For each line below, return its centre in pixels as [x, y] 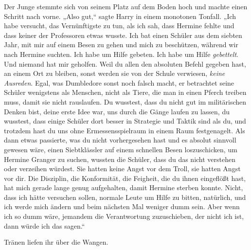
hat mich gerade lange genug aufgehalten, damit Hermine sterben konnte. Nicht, [124, 187]
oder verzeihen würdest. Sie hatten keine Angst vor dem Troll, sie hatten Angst [122, 169]
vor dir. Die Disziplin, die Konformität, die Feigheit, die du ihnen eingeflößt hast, [125, 178]
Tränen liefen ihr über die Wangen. [56, 242]
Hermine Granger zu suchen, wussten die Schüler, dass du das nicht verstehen [120, 159]
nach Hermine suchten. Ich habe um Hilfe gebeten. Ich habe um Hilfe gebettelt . [121, 54]
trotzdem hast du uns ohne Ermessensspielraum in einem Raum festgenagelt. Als [125, 130]
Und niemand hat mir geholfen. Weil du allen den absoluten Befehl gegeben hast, [125, 63]
